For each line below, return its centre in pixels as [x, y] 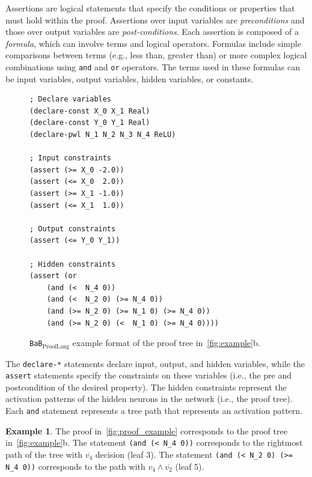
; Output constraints [73, 229]
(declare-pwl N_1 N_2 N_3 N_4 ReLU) [103, 135]
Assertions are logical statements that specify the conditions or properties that [150, 8]
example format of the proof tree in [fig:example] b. [166, 343]
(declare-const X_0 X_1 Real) [90, 111]
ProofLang [56, 346]
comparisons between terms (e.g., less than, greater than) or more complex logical [156, 55]
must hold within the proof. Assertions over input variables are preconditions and [155, 20]
